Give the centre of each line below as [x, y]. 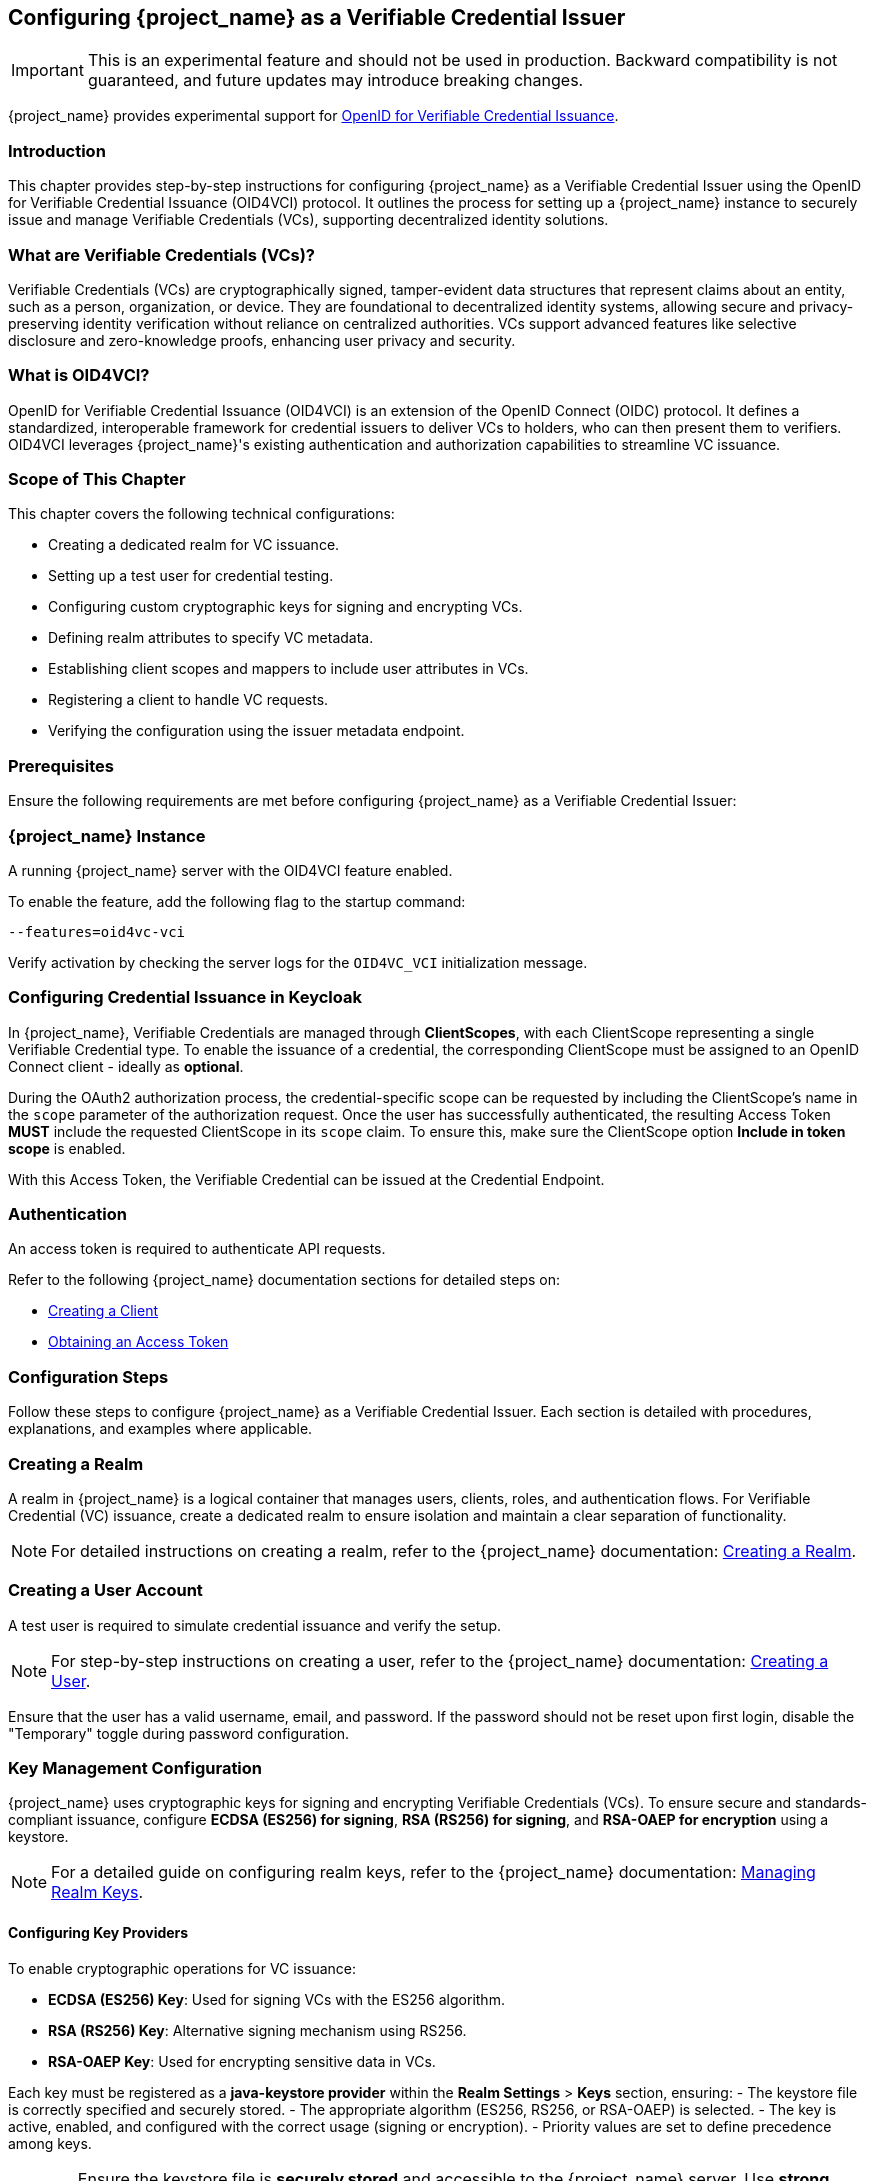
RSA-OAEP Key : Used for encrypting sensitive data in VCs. [242, 2061]
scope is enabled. [67, 1148]
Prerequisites [61, 765]
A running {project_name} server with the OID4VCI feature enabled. [230, 870]
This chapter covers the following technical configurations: [201, 514]
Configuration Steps [88, 1376]
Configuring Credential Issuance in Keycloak [185, 997]
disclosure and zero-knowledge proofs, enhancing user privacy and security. [262, 340]
